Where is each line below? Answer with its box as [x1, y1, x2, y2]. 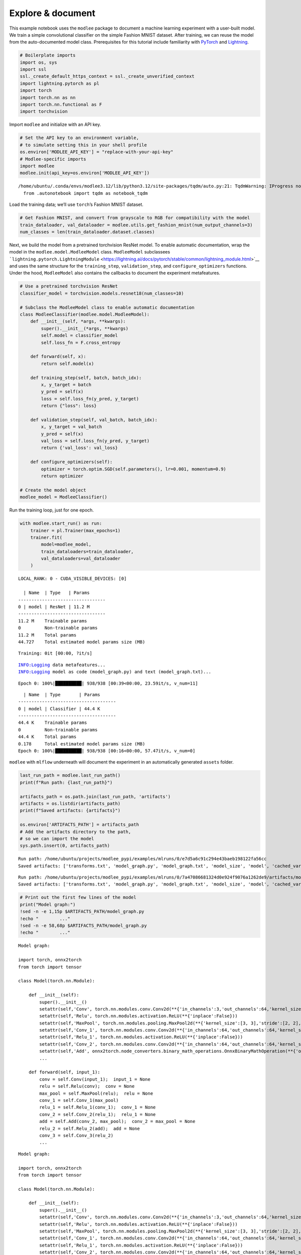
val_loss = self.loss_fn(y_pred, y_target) [41, 438, 150, 444]
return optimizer [41, 473, 84, 479]
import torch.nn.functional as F [20, 102, 102, 107]
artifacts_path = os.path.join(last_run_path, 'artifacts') [20, 794, 171, 799]
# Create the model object [20, 487, 86, 493]
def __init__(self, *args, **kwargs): [30, 319, 126, 324]
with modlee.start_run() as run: [20, 521, 102, 527]
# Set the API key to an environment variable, [20, 135, 139, 141]
